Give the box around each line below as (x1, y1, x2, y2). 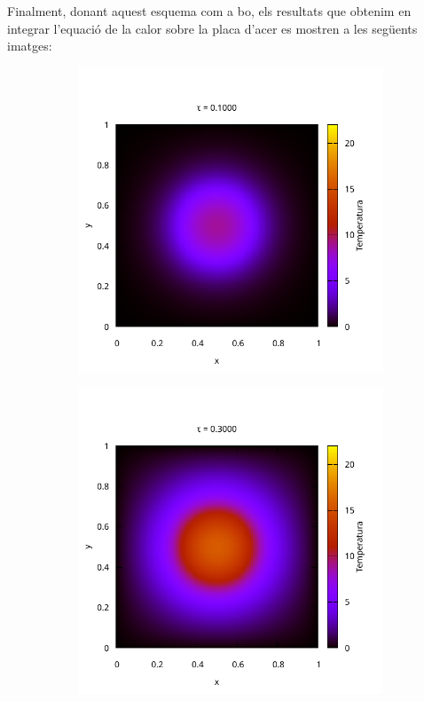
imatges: (7, 36, 52, 55)
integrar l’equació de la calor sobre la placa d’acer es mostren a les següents (7, 19, 418, 37)
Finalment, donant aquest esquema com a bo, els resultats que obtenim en (7, 2, 412, 20)
